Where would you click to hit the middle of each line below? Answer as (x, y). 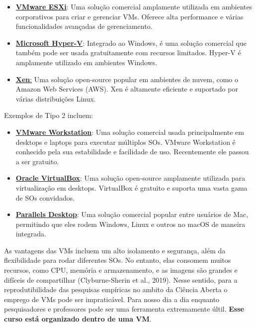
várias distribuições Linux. (56, 98)
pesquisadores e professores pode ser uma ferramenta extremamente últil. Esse (124, 309)
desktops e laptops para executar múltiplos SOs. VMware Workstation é (126, 142)
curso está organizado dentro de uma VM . (78, 319)
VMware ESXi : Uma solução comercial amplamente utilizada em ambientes (134, 6)
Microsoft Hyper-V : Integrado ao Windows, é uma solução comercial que (131, 43)
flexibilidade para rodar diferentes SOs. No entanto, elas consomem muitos (118, 260)
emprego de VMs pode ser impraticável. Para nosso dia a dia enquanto (112, 299)
